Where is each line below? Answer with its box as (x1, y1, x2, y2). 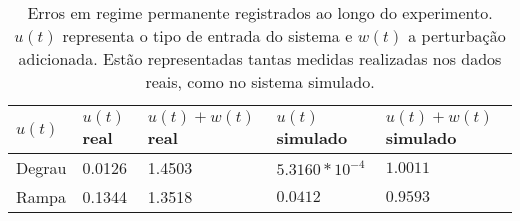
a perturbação (408, 24, 506, 47)
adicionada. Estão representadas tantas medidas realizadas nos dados (18, 47, 502, 70)
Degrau (16, 156, 67, 179)
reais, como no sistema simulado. (145, 70, 375, 93)
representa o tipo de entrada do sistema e (62, 24, 353, 47)
